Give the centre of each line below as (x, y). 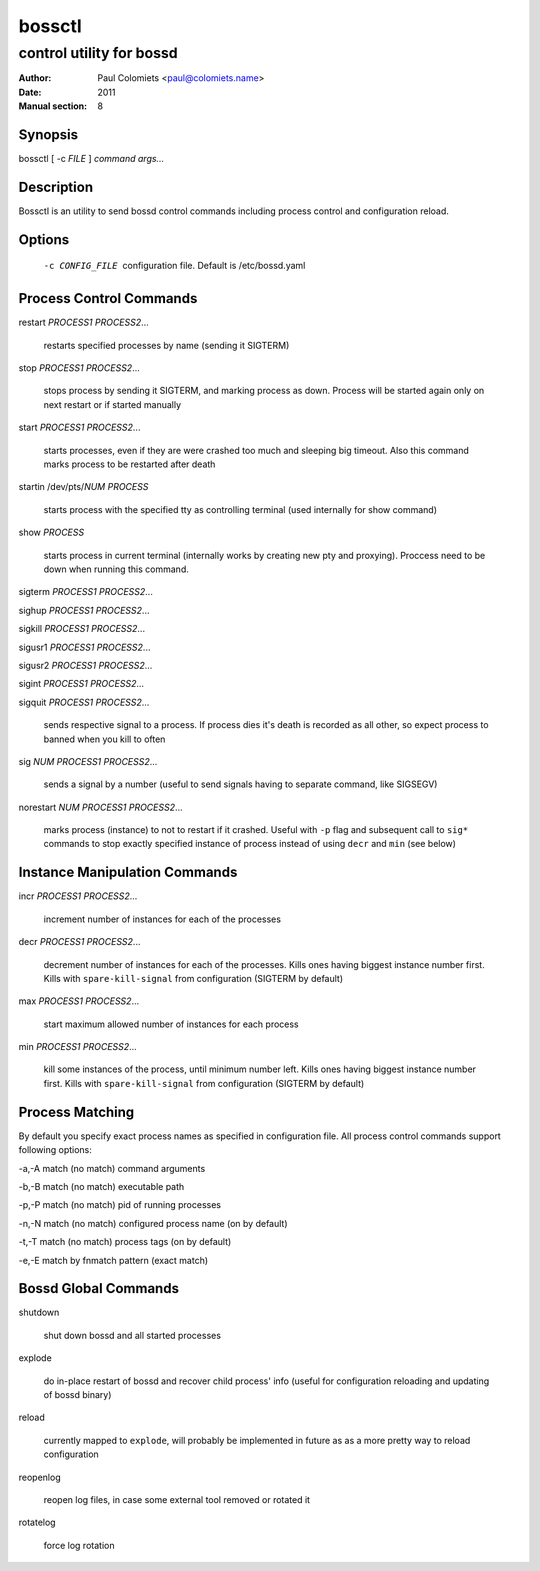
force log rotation (79, 1545)
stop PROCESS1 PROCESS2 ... (79, 368)
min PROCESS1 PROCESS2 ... (77, 1047)
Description (56, 186)
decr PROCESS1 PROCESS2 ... (79, 942)
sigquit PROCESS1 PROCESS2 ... (84, 702)
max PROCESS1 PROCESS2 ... (79, 1001)
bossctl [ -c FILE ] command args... (91, 159)
